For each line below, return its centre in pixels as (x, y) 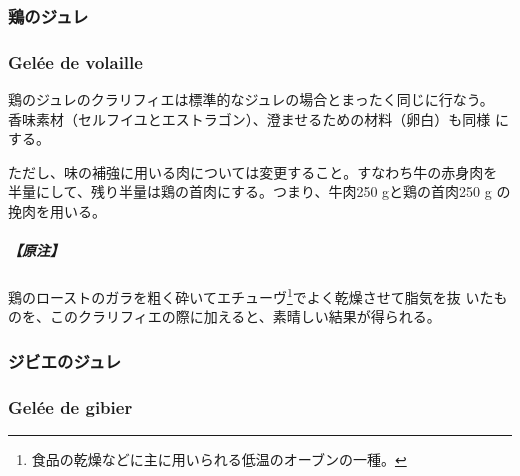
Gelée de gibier (70, 406)
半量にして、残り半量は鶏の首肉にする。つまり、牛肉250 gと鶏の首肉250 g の (259, 191)
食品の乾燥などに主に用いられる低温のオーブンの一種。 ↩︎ (219, 459)
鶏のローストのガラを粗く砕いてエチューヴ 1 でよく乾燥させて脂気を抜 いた (251, 295)
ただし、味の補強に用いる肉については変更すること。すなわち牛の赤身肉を (253, 171)
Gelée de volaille (75, 61)
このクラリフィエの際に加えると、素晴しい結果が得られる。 (245, 316)
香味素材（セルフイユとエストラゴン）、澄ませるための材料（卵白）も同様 (249, 118)
